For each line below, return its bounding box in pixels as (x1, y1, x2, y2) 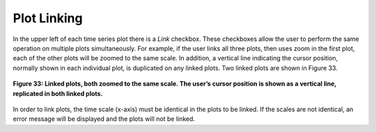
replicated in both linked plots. (13, 89, 103, 97)
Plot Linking (13, 10, 83, 26)
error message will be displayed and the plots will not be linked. (13, 115, 195, 123)
